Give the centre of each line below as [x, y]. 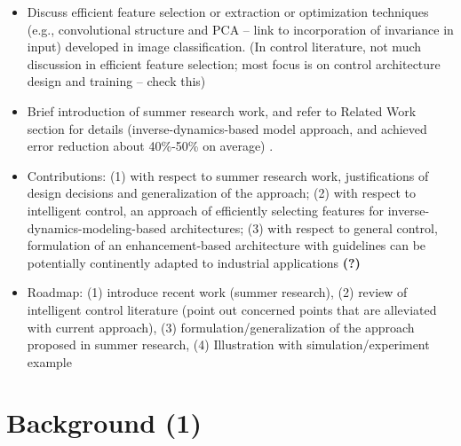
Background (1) [104, 423]
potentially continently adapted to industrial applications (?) [194, 262]
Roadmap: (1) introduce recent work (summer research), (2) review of [217, 292]
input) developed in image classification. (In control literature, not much [224, 47]
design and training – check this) [116, 81]
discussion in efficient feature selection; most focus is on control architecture [234, 63]
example [49, 361]
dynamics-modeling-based [97, 227]
